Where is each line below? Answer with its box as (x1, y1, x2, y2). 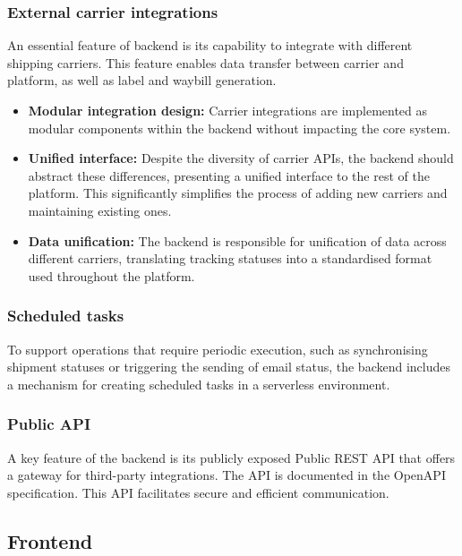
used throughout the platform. (28, 266, 195, 285)
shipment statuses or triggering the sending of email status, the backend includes (7, 357, 450, 376)
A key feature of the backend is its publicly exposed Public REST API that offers (7, 448, 456, 466)
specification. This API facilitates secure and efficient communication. (7, 483, 389, 501)
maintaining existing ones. (28, 201, 172, 219)
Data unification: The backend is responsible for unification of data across (28, 231, 447, 250)
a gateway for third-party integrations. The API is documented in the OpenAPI (7, 466, 446, 484)
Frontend (7, 526, 93, 554)
